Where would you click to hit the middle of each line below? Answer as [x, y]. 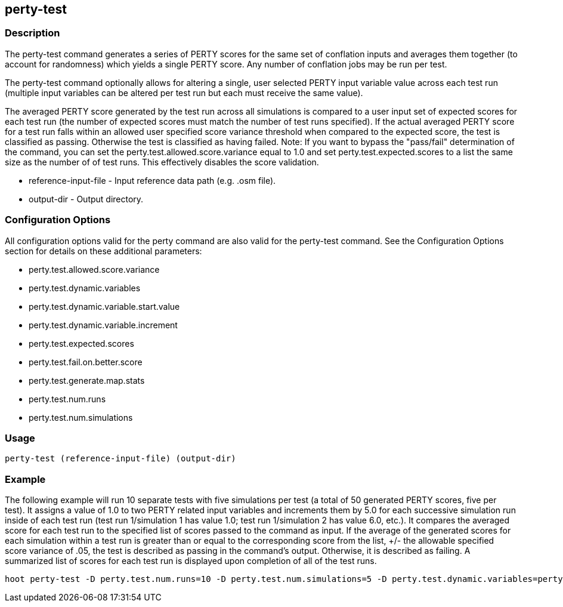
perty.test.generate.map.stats [87, 380]
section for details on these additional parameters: [103, 251]
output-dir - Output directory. [86, 199]
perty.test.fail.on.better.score [86, 362]
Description [33, 33]
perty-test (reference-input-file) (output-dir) [120, 459]
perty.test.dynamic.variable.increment [103, 325]
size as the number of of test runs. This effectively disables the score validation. [162, 162]
